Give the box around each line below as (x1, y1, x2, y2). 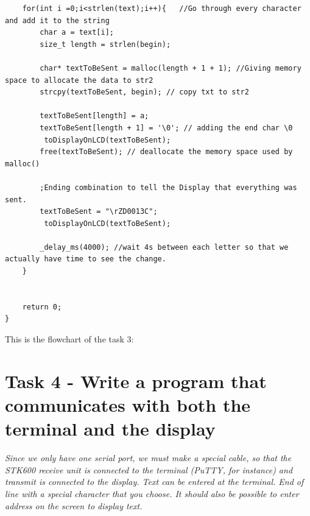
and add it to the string (5, 16, 110, 25)
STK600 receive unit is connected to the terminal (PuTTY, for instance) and (5, 463, 293, 476)
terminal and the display (5, 416, 216, 441)
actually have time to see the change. (5, 255, 166, 264)
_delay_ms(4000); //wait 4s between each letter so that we (40, 242, 289, 252)
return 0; (22, 302, 62, 311)
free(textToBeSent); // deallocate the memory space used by (40, 147, 293, 157)
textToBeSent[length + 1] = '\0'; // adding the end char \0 (40, 123, 293, 132)
